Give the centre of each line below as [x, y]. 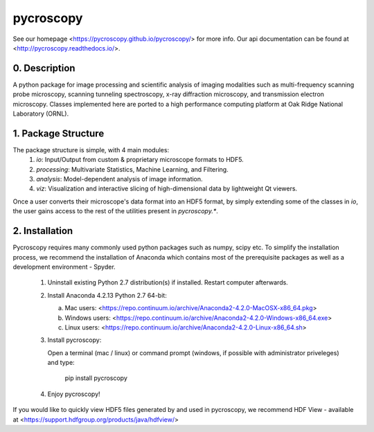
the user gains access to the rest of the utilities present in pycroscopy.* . [115, 211]
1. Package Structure [59, 133]
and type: [61, 363]
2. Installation [43, 231]
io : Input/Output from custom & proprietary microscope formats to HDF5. [140, 160]
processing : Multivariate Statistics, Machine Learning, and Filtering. [132, 169]
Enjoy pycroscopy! [74, 394]
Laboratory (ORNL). [41, 114]
